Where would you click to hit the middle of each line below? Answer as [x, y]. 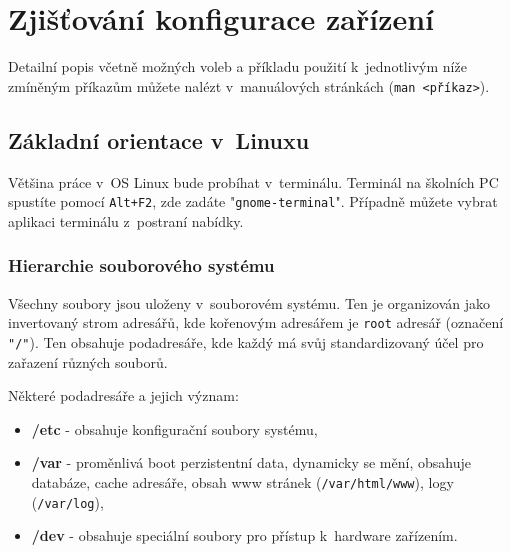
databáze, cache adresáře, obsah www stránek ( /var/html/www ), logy [242, 481]
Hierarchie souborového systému [141, 265]
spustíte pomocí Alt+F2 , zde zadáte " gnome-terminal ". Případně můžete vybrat [253, 201]
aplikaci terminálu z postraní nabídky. [126, 220]
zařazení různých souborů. [88, 361]
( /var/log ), [67, 501]
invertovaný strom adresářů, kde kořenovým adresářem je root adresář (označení [256, 322]
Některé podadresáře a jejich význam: [123, 395]
